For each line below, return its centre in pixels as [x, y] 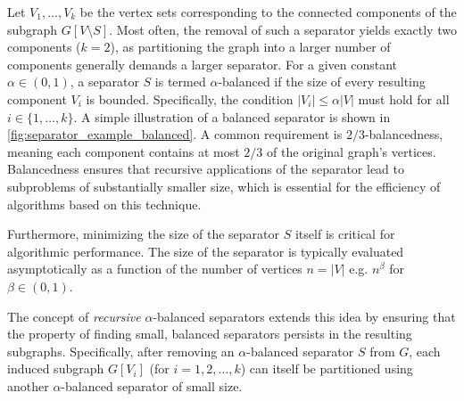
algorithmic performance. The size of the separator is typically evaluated [206, 251]
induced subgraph [56, 368]
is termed [180, 82]
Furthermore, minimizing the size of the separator [144, 234]
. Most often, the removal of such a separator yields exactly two [283, 29]
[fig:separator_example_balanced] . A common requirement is [175, 134]
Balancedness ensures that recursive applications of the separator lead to [206, 169]
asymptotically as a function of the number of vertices [155, 269]
